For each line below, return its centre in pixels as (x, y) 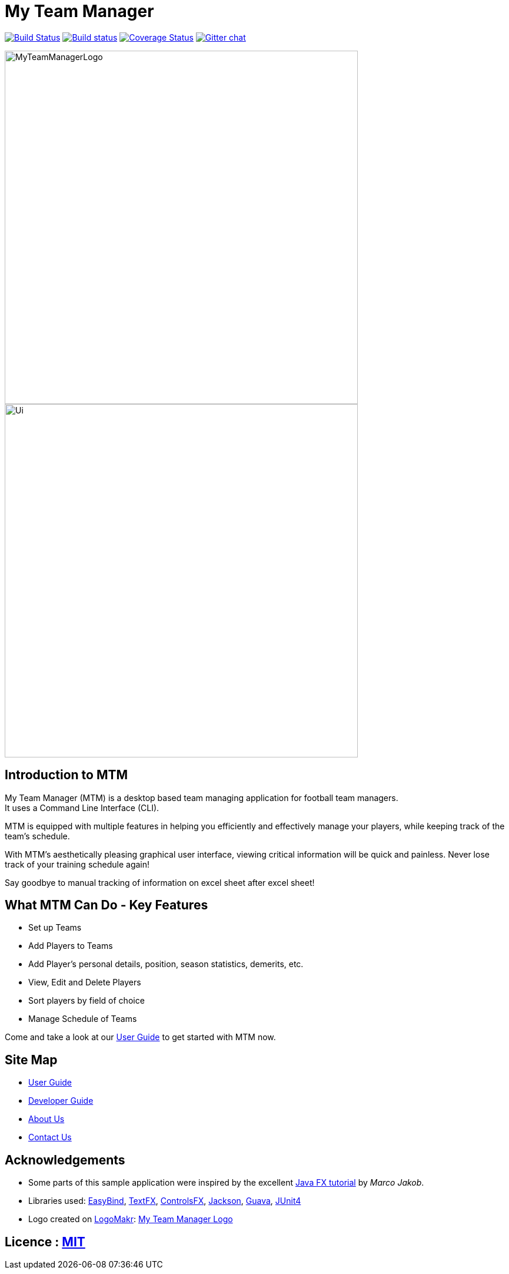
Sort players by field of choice (87, 1001)
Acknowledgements (65, 1160)
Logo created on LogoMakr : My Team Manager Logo (131, 1219)
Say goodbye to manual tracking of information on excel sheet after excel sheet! (160, 882)
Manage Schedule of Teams (83, 1019)
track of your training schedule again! (77, 864)
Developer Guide (61, 1101)
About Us (46, 1119)
